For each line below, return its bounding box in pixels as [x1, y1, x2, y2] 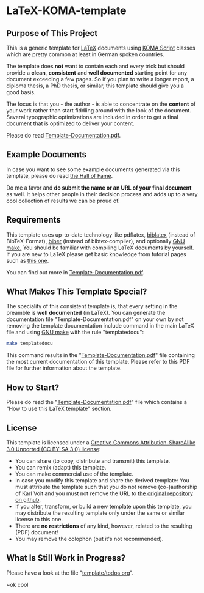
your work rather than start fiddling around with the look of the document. [6, 107, 192, 114]
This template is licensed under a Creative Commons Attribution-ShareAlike [6, 438, 196, 446]
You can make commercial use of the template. [15, 470, 133, 477]
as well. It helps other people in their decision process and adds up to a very [6, 190, 198, 197]
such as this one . [6, 257, 49, 264]
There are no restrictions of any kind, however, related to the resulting [15, 522, 192, 529]
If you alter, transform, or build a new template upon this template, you [15, 503, 192, 510]
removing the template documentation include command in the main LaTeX [6, 322, 194, 330]
